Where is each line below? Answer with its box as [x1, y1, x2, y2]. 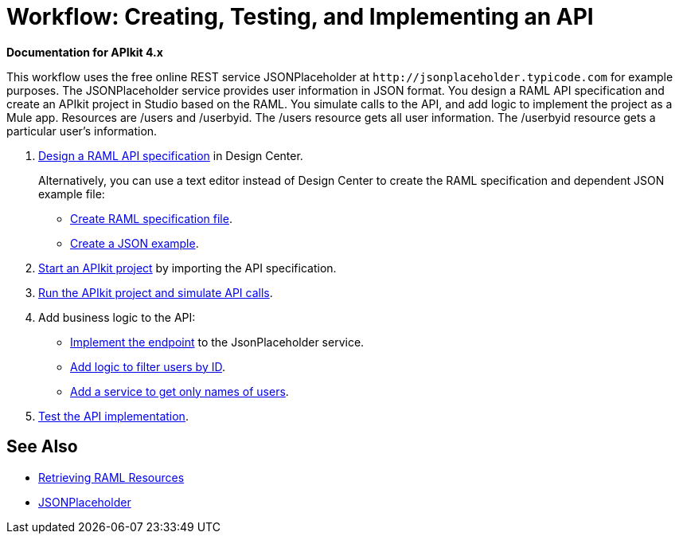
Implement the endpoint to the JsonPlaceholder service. [70, 335, 365, 349]
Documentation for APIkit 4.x [6, 45, 163, 59]
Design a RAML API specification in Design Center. [38, 148, 303, 162]
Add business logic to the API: [38, 310, 196, 324]
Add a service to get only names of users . [70, 384, 289, 398]
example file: [38, 186, 105, 201]
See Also [6, 436, 78, 457]
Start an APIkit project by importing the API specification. [38, 260, 337, 275]
